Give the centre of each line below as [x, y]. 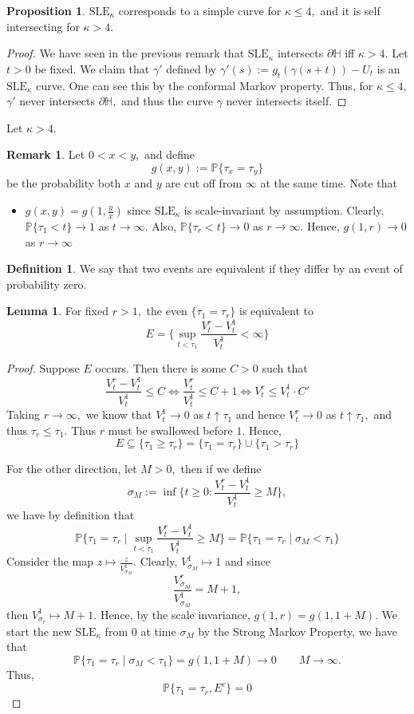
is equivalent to [277, 311]
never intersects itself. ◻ [286, 101]
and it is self [350, 10]
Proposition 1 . [46, 10]
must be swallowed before [170, 430]
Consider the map [50, 561]
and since [248, 561]
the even [167, 311]
